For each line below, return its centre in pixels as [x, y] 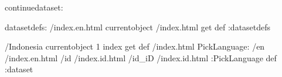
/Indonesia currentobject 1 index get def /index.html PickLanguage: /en [135, 46]
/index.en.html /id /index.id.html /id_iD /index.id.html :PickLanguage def [141, 57]
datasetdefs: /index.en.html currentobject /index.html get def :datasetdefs [138, 27]
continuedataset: [34, 7]
